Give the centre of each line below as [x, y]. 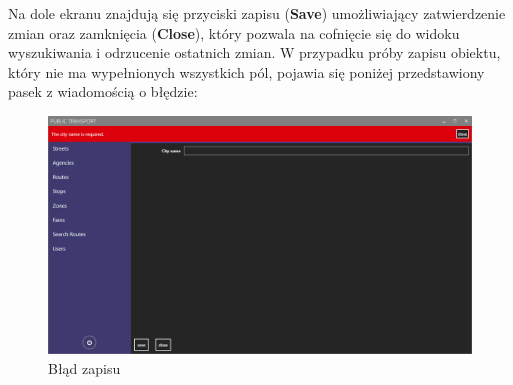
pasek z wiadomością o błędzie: [103, 91]
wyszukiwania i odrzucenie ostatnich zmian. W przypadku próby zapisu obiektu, [254, 52]
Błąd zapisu [84, 368]
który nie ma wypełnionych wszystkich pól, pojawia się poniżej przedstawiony [246, 71]
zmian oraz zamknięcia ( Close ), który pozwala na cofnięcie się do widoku [234, 32]
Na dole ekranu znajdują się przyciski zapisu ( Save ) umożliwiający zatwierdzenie [257, 13]
